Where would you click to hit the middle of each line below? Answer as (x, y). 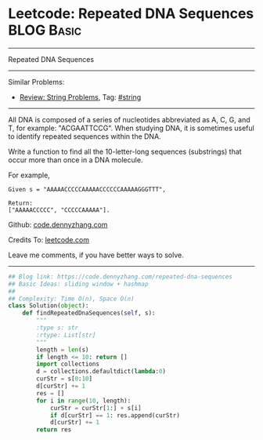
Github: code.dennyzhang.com (58, 224)
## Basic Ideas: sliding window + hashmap (78, 284)
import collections (68, 364)
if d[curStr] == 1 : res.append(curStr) (115, 415)
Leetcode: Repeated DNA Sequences (131, 14)
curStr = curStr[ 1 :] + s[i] (96, 408)
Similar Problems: (36, 82)
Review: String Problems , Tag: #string (80, 97)
